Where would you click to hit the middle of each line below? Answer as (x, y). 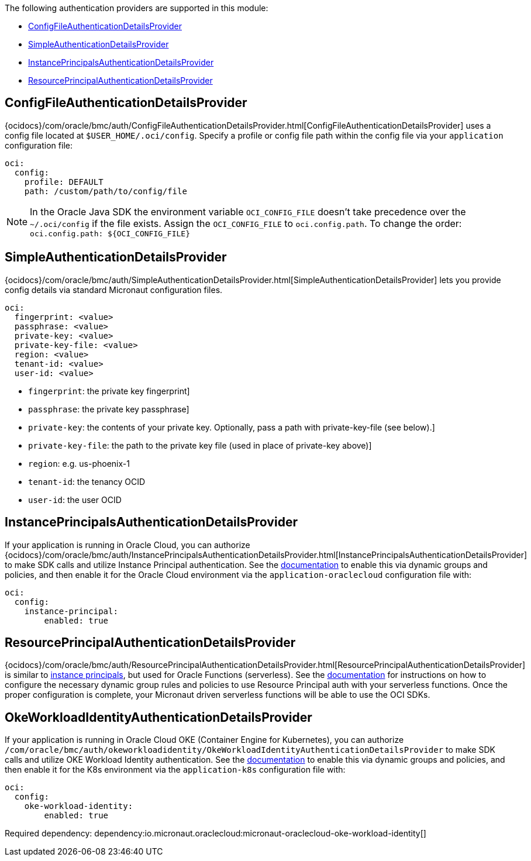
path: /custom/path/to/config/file (106, 191)
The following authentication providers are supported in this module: (137, 8)
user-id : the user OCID (75, 500)
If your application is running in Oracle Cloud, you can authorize (127, 545)
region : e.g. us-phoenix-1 (79, 463)
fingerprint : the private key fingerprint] (109, 391)
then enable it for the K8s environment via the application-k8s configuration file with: (175, 770)
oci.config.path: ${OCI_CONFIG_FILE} (110, 233)
